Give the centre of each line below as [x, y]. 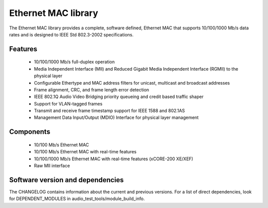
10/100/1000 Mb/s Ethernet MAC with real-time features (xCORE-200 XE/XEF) [114, 159]
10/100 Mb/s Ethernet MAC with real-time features [85, 152]
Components [30, 132]
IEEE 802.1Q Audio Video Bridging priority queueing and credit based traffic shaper [119, 97]
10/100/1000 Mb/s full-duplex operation [74, 62]
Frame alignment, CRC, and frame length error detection [92, 90]
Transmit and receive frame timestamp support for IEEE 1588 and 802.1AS [109, 111]
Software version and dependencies [67, 180]
